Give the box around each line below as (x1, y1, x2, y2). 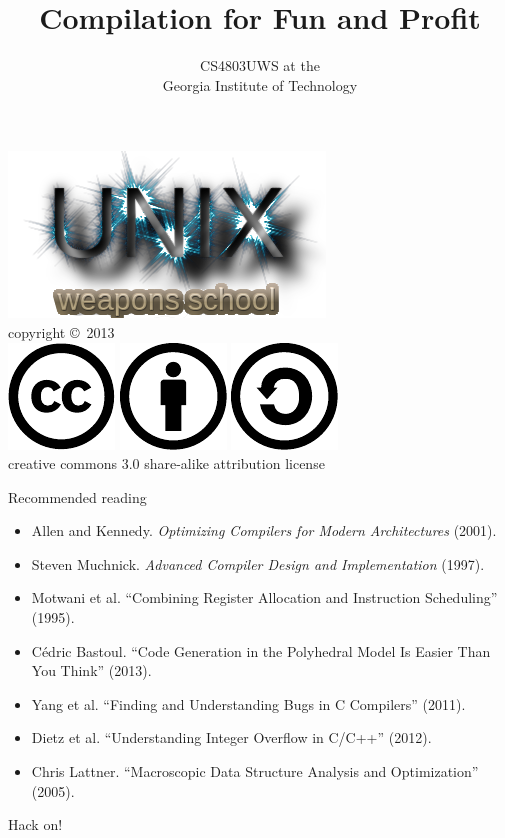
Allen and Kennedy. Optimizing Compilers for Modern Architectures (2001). (31, 520, 497, 541)
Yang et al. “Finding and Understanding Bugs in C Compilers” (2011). (31, 693, 466, 714)
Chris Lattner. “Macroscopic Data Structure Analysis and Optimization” (31, 761, 479, 782)
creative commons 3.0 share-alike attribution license (8, 453, 325, 474)
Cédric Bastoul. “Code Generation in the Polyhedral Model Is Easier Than (31, 640, 491, 661)
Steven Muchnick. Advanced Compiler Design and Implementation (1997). (31, 553, 485, 574)
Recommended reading (8, 486, 147, 507)
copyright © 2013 (8, 321, 115, 342)
